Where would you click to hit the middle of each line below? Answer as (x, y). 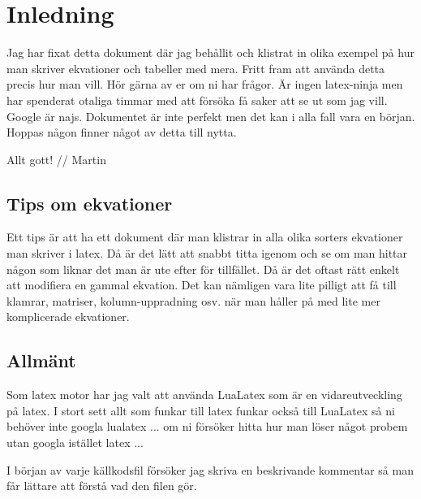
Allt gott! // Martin (56, 159)
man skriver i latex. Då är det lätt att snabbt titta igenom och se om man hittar (207, 253)
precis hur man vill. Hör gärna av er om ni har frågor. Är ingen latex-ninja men (205, 84)
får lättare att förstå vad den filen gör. (102, 486)
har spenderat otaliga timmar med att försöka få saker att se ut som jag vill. (197, 100)
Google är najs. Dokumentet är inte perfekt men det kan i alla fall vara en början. (211, 116)
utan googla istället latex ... (75, 443)
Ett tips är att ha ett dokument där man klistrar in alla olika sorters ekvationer (205, 237)
